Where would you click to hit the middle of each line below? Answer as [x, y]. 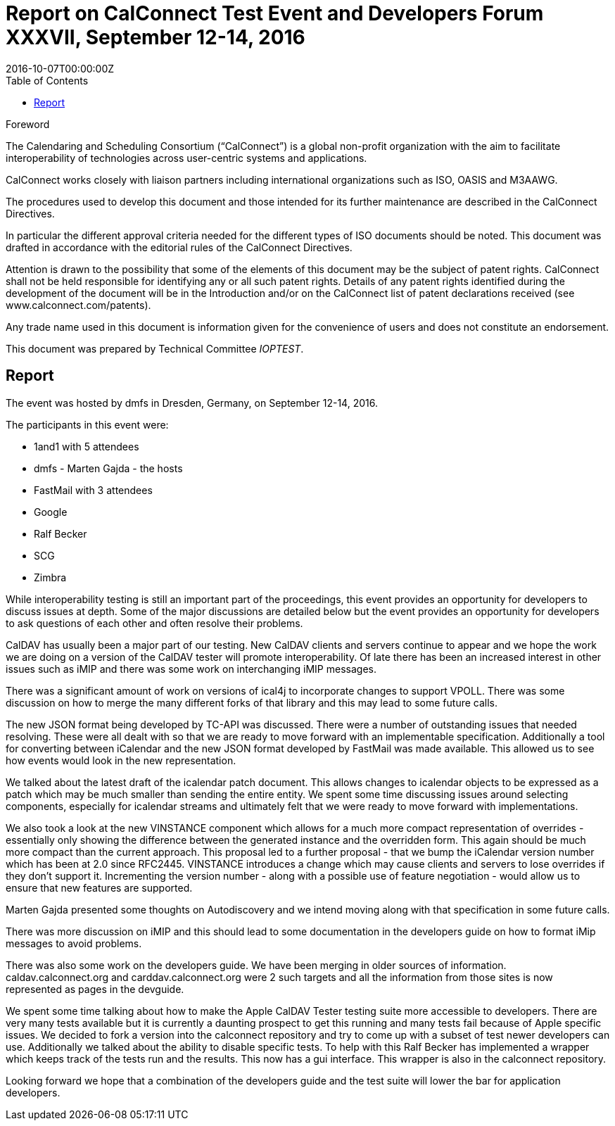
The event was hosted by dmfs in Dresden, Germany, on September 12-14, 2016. [192, 403]
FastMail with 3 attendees [93, 490]
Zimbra [50, 577]
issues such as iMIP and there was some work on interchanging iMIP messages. [191, 669]
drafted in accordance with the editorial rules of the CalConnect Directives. [179, 247]
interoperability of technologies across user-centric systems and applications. [186, 158]
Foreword [28, 124]
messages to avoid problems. [74, 943]
